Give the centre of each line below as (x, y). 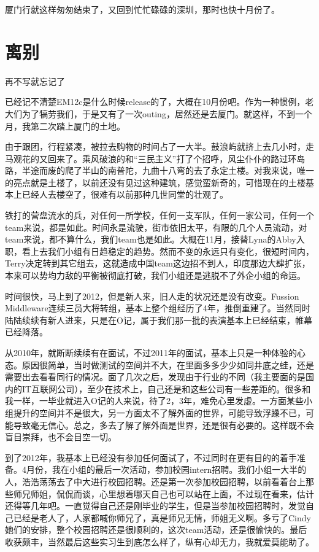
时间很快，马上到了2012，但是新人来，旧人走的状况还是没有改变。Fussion (152, 296)
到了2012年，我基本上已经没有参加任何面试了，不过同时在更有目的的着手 (151, 457)
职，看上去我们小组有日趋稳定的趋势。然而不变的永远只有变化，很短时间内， (159, 251)
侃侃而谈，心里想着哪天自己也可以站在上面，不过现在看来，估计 (185, 493)
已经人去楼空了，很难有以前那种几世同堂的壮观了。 (125, 194)
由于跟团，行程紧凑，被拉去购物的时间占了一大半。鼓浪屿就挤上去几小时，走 (159, 146)
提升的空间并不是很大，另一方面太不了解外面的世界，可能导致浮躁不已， (159, 412)
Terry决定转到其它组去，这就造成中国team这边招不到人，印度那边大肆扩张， (158, 263)
